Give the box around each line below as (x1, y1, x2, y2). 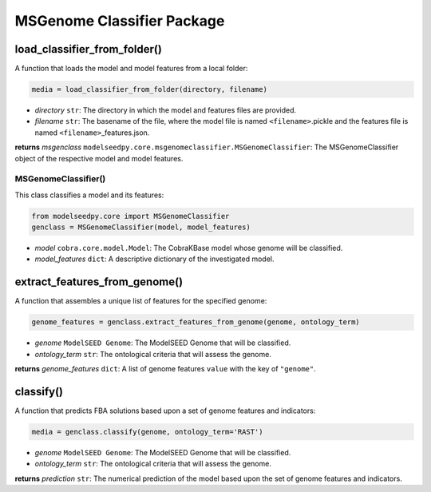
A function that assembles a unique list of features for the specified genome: (14, 296, 267, 306)
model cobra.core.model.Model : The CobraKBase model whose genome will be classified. (34, 244, 343, 253)
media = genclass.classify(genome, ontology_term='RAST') (31, 427, 263, 437)
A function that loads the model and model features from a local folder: (14, 64, 248, 73)
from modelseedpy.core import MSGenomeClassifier (31, 212, 230, 220)
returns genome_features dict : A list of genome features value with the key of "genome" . (14, 364, 317, 374)
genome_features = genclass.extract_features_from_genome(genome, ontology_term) (31, 318, 361, 327)
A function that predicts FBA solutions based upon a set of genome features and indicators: (14, 406, 316, 415)
